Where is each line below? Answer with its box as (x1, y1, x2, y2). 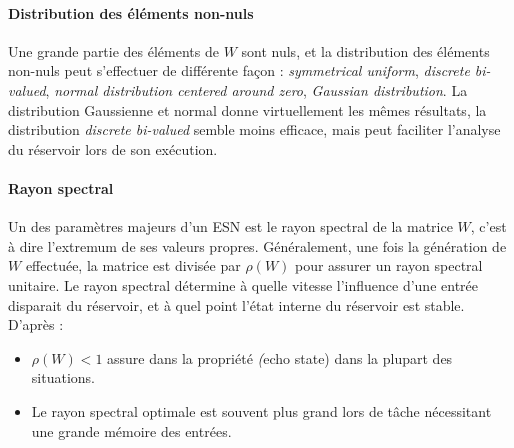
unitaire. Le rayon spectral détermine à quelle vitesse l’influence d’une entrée (8, 274, 478, 295)
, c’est (470, 216, 507, 237)
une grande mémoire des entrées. (31, 420, 232, 441)
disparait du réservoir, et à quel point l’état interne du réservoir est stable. (8, 294, 465, 315)
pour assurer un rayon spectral (294, 255, 483, 276)
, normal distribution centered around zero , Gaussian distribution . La (45, 79, 468, 100)
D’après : (8, 314, 64, 335)
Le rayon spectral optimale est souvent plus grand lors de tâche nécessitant (31, 400, 492, 421)
